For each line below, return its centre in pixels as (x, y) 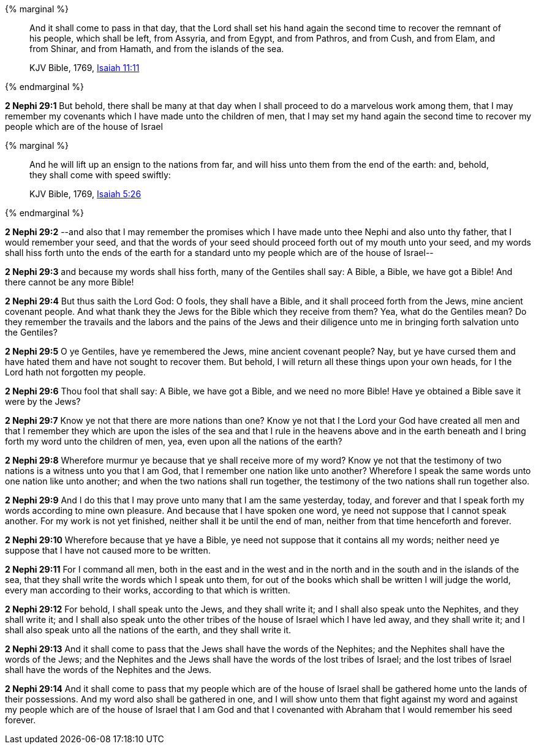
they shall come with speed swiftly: (100, 175)
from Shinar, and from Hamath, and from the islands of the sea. (157, 49)
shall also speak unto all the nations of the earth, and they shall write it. (148, 630)
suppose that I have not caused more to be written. (108, 550)
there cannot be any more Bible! (70, 282)
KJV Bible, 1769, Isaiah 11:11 (85, 68)
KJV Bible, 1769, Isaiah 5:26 (85, 194)
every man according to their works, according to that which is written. (148, 590)
